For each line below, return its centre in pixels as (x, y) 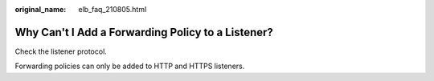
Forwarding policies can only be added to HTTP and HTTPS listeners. (130, 66)
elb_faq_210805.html (113, 9)
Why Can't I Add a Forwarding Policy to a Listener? (144, 32)
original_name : (41, 9)
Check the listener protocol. (61, 51)
